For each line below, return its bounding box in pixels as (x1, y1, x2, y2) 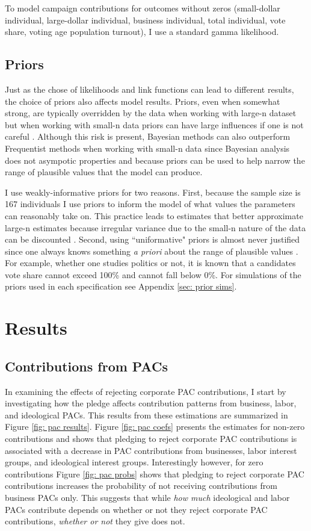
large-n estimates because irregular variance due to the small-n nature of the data (5, 221, 306, 234)
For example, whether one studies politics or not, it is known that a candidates (5, 256, 296, 269)
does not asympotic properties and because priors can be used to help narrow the (5, 154, 305, 166)
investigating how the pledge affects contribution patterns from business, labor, (5, 397, 297, 409)
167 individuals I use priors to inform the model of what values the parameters (5, 197, 295, 210)
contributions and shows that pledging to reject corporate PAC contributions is (5, 432, 297, 445)
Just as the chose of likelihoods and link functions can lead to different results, (5, 82, 294, 95)
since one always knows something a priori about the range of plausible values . (5, 244, 298, 257)
